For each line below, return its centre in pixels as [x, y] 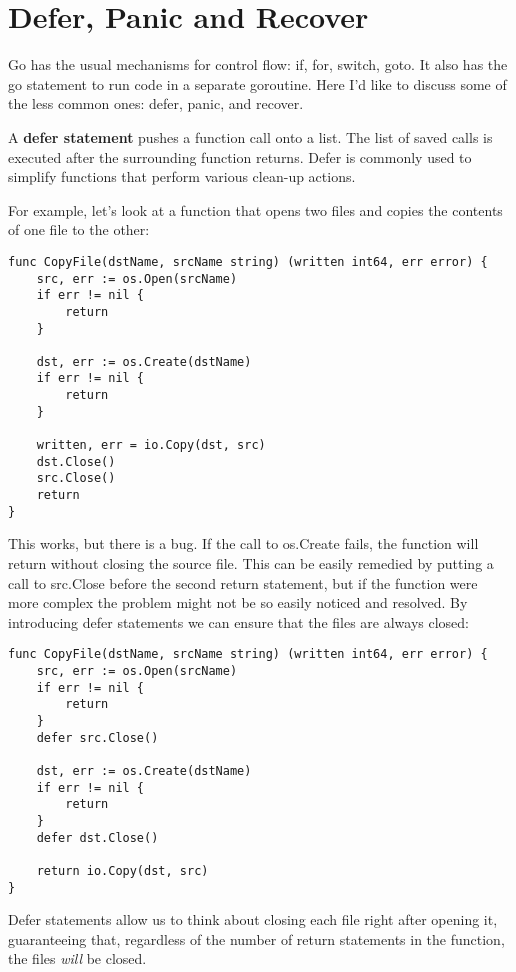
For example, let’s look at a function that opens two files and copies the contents [255, 209]
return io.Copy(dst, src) [122, 870]
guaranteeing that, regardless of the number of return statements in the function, [256, 938]
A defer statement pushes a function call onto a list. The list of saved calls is [250, 136]
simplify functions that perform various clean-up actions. [182, 176]
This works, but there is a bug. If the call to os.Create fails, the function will [243, 543]
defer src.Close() [97, 737]
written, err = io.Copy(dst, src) [151, 445]
